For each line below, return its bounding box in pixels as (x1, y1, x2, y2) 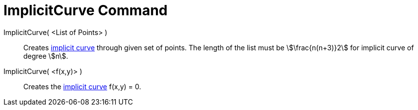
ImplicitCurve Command (3, 2, 168, 19)
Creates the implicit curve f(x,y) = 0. (23, 82, 141, 91)
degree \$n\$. (23, 51, 69, 60)
